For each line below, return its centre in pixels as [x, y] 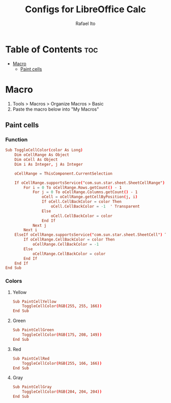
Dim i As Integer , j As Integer [49, 164]
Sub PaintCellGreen [33, 330]
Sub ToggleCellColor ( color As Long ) [44, 150]
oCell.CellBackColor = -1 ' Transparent [95, 207]
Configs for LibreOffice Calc [85, 9]
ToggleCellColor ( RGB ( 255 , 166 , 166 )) [62, 363]
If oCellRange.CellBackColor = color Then [69, 240]
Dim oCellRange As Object [42, 155]
